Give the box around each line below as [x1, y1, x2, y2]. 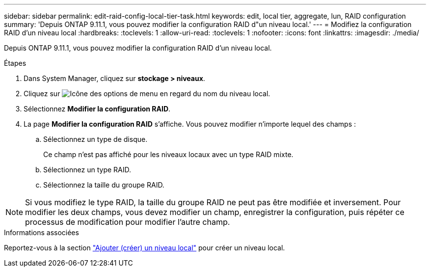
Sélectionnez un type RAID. [43, 165, 132, 174]
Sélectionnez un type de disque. [43, 135, 148, 143]
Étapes [4, 59, 27, 67]
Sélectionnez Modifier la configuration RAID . [24, 105, 171, 113]
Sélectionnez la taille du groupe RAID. [43, 181, 164, 189]
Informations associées [4, 228, 79, 237]
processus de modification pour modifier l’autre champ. [25, 217, 230, 227]
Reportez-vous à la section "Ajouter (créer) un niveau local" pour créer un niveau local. [4, 244, 285, 252]
